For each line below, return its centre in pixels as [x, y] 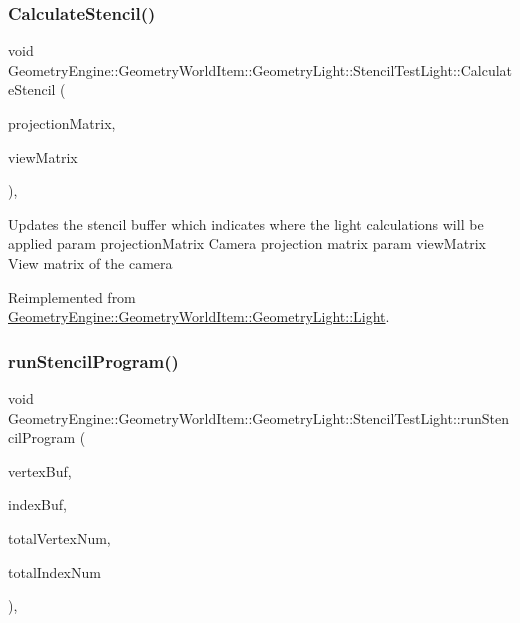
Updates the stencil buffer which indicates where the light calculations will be [246, 223]
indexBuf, [37, 504]
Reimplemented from [72, 296]
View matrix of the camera [90, 262]
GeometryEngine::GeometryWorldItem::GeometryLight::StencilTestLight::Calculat [260, 69]
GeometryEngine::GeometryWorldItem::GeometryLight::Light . [199, 316]
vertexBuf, [40, 470]
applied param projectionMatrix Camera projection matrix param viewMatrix [247, 243]
